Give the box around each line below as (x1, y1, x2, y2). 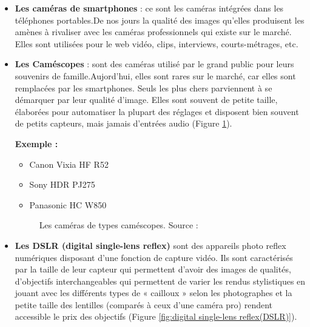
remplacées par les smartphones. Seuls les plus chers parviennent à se (15, 81, 272, 94)
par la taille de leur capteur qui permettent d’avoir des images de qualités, (15, 263, 291, 276)
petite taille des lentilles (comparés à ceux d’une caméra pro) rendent (15, 298, 273, 311)
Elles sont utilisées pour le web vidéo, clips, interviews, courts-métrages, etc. (15, 37, 298, 50)
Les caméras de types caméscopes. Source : (39, 219, 198, 231)
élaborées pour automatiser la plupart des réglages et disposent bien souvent (15, 105, 299, 117)
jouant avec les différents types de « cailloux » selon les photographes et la (15, 286, 292, 299)
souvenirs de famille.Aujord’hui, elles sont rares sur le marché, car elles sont (15, 69, 296, 82)
